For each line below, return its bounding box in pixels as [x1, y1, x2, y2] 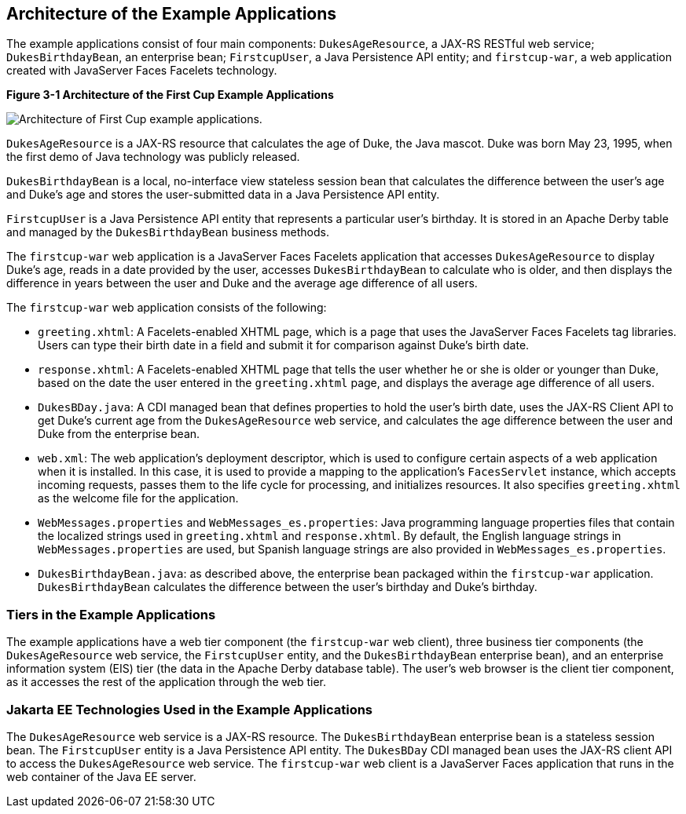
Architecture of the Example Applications [6, 4, 337, 24]
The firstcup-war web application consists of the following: [6, 301, 327, 315]
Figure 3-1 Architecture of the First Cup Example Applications [6, 88, 334, 102]
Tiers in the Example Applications [6, 606, 216, 622]
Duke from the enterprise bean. [38, 427, 200, 441]
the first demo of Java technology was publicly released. [6, 150, 300, 164]
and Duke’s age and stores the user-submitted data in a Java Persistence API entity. [6, 188, 440, 202]
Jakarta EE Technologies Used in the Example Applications [6, 701, 373, 717]
